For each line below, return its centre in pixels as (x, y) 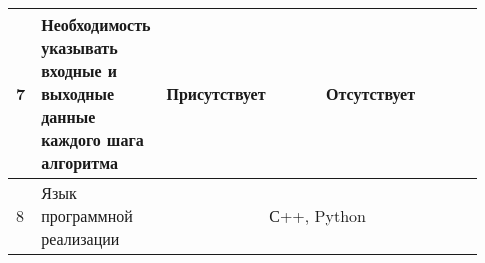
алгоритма (79, 162)
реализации (80, 238)
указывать (79, 47)
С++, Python (317, 215)
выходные (78, 93)
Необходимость (96, 24)
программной (87, 215)
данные (68, 116)
